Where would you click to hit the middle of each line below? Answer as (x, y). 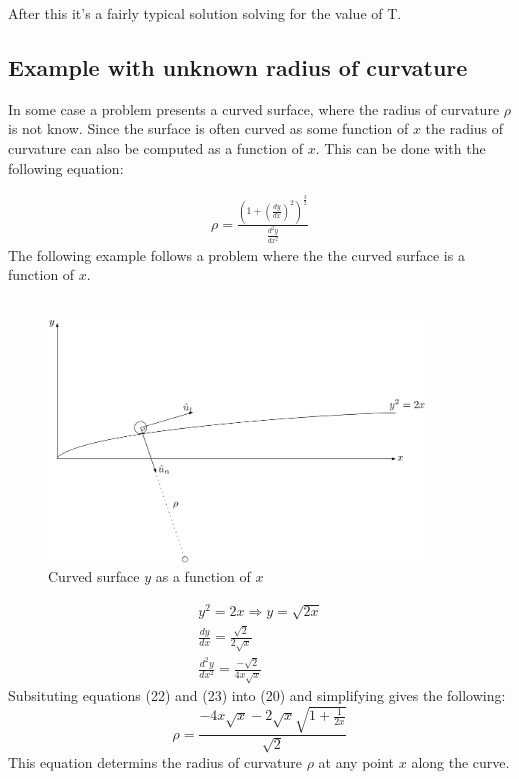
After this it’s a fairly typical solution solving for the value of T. (205, 13)
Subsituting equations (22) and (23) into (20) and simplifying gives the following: (257, 695)
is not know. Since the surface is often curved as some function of (208, 128)
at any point (356, 761)
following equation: (66, 167)
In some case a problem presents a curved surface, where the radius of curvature (254, 108)
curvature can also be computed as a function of (156, 147)
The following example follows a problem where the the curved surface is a (236, 254)
